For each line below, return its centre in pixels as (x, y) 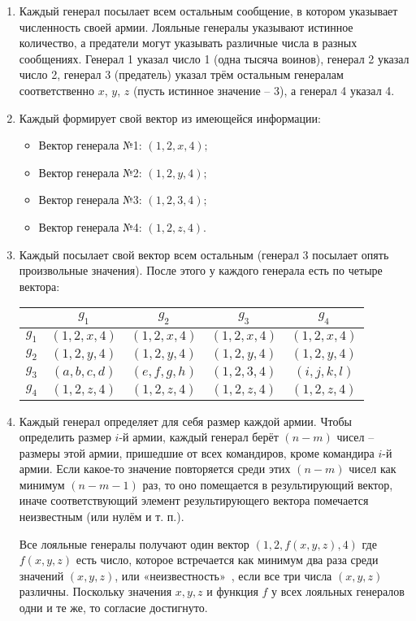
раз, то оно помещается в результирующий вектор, (268, 484)
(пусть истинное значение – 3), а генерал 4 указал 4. (264, 90)
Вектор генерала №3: (90, 200)
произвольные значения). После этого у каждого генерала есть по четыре (201, 270)
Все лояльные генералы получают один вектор (134, 543)
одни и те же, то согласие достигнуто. (113, 608)
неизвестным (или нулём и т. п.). (102, 517)
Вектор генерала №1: (90, 145)
